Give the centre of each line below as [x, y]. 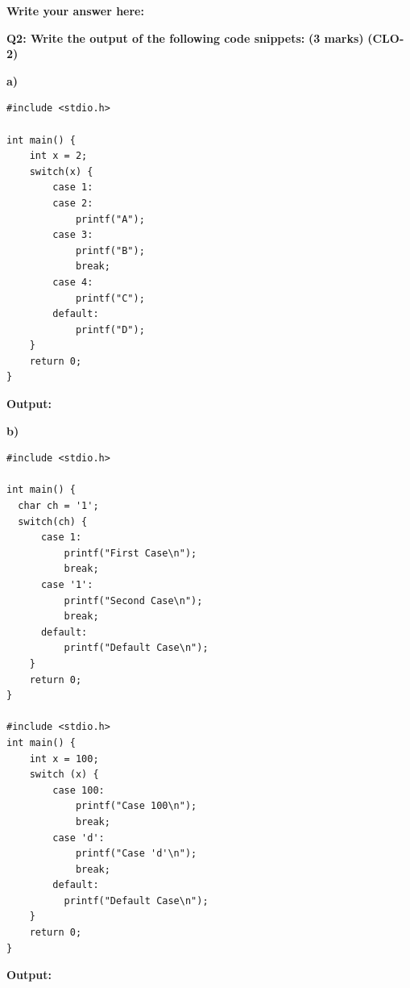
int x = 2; [58, 156]
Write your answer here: [75, 10]
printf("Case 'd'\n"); [136, 854]
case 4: [73, 282]
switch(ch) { [53, 521]
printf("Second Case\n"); [133, 600]
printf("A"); [110, 219]
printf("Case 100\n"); [136, 806]
